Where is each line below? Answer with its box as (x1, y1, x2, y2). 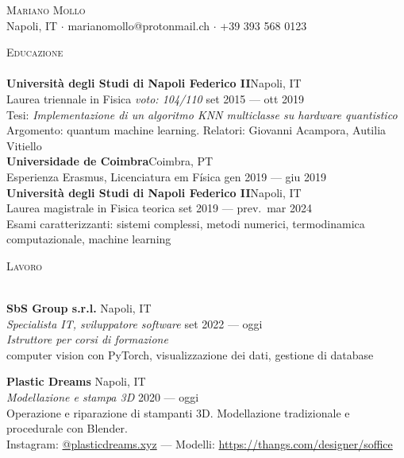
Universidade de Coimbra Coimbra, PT (6, 153, 214, 169)
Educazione (6, 44, 63, 60)
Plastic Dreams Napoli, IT (6, 373, 146, 390)
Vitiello (6, 137, 42, 153)
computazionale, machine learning (6, 231, 171, 247)
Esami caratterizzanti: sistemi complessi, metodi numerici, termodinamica (6, 215, 365, 231)
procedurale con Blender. (6, 420, 128, 437)
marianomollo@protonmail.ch (67, 17, 210, 33)
